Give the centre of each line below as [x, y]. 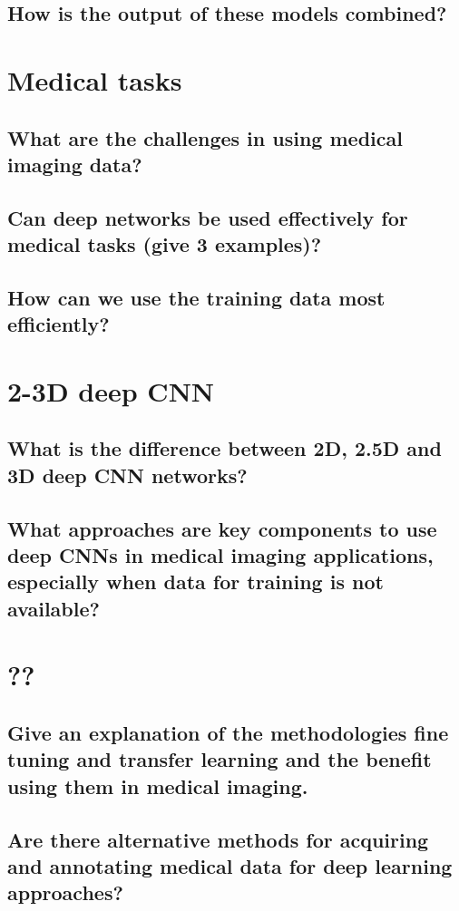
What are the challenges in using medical [205, 137]
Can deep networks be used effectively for [208, 217]
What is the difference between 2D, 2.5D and [225, 448]
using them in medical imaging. [158, 785]
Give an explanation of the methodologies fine [228, 732]
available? [54, 608]
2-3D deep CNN [111, 390]
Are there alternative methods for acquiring [218, 839]
